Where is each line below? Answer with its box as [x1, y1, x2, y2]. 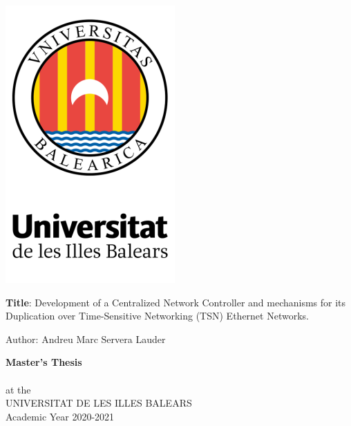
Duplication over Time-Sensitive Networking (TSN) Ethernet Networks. [6, 308, 309, 323]
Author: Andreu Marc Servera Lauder [6, 331, 166, 346]
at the [6, 382, 31, 396]
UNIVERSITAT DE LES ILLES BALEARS [6, 396, 192, 410]
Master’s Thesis [6, 355, 82, 369]
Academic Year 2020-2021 [6, 409, 115, 423]
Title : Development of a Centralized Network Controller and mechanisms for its [6, 295, 346, 309]
